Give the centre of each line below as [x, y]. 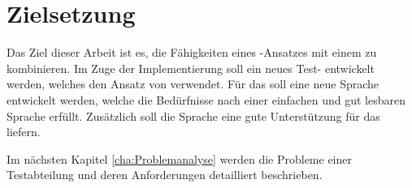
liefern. [24, 132]
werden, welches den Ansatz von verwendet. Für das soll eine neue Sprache [193, 84]
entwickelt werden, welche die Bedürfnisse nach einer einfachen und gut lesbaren [206, 99]
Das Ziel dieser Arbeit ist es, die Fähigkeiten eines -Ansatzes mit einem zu [192, 52]
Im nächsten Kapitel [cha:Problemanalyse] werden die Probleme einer [179, 158]
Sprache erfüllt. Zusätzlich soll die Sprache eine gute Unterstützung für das [193, 115]
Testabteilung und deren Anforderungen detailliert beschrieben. [165, 175]
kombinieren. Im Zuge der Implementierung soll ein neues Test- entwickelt [191, 68]
